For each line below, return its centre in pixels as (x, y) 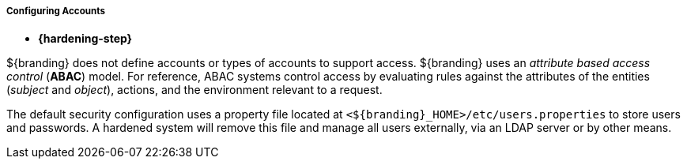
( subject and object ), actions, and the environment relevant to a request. (194, 90)
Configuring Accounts (56, 11)
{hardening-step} (85, 39)
